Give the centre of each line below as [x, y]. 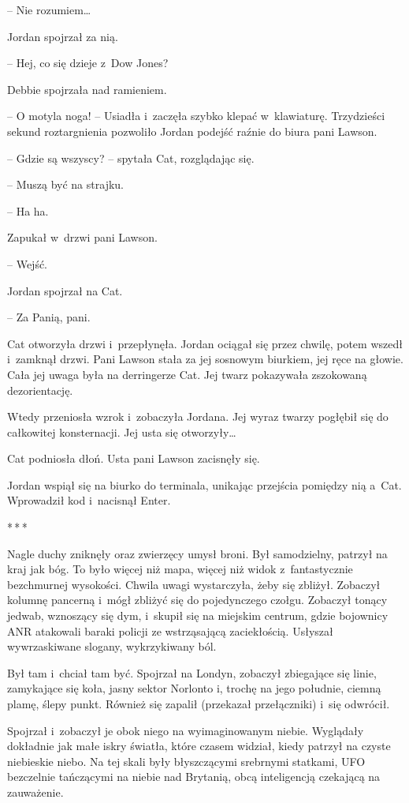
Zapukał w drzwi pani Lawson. [82, 237]
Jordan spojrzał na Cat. [65, 290]
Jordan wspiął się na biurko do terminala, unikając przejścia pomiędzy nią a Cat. [204, 484]
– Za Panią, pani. [49, 317]
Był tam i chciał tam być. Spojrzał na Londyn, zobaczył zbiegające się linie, [192, 672]
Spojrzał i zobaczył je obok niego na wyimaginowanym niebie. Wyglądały [186, 730]
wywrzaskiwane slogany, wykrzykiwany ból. [112, 646]
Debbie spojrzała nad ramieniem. [87, 89]
